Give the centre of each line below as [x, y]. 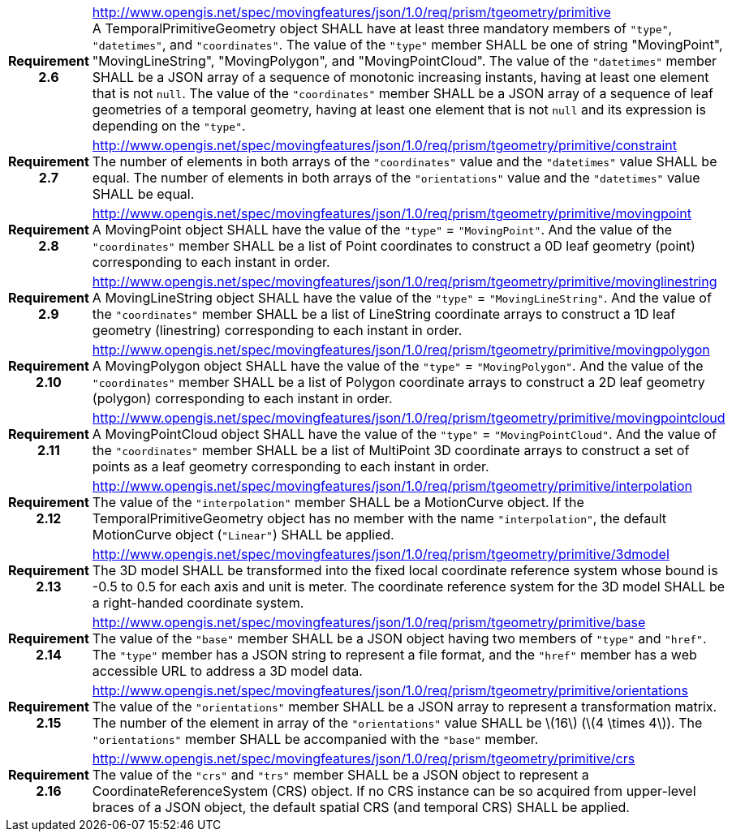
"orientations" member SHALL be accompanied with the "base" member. [315, 739]
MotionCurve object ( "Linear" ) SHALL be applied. [243, 535]
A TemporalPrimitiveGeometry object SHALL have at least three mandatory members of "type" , [382, 28]
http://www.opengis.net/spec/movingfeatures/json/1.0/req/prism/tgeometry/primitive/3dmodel [381, 554]
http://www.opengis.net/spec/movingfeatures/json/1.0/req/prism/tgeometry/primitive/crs [364, 758]
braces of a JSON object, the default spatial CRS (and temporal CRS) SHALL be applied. [361, 807]
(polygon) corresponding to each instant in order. [242, 398]
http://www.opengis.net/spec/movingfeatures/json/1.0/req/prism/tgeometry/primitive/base [369, 622]
